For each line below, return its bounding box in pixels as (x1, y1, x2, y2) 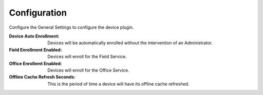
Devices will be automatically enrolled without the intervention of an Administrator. (47, 40, 213, 46)
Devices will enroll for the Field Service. (47, 54, 127, 59)
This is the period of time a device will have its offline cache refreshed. (47, 81, 189, 87)
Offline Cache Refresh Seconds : (9, 74, 75, 80)
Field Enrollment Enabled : (9, 47, 62, 53)
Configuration (9, 7, 67, 18)
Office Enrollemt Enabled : (9, 60, 62, 66)
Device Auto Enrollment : (9, 33, 59, 39)
